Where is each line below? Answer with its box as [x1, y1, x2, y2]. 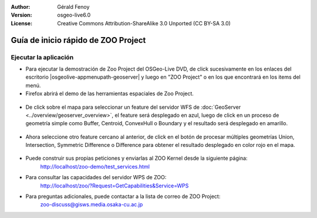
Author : [11, 4, 31, 10]
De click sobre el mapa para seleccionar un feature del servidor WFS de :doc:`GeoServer [25, 103, 241, 110]
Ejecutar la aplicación [11, 53, 74, 61]
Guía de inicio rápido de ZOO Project [11, 35, 146, 45]
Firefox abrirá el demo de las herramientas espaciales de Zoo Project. [25, 90, 194, 97]
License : [11, 19, 32, 26]
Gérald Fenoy [57, 4, 90, 10]
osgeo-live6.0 [57, 12, 91, 19]
